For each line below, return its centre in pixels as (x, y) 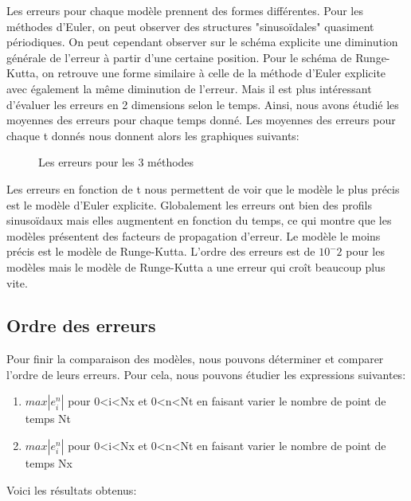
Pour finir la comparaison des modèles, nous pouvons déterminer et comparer (195, 359)
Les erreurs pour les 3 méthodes (116, 162)
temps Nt (48, 419)
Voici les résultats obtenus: (72, 489)
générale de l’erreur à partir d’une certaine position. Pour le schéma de (179, 57)
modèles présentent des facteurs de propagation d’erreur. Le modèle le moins (194, 235)
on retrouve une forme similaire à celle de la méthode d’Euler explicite (214, 73)
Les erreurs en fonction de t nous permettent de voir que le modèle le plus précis (203, 188)
